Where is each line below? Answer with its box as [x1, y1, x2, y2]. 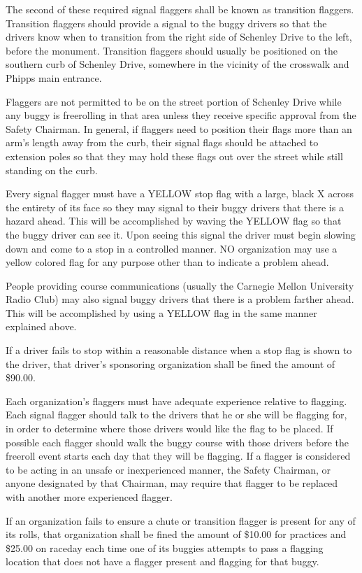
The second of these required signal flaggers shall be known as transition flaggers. [6, 2, 354, 16]
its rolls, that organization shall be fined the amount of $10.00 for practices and [6, 527, 347, 542]
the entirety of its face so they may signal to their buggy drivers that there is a [6, 199, 344, 214]
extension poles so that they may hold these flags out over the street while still [6, 148, 343, 163]
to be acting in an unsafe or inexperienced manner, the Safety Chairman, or [6, 462, 331, 476]
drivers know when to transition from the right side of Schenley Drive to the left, [6, 29, 352, 44]
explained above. [6, 319, 77, 334]
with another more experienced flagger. [6, 490, 173, 504]
